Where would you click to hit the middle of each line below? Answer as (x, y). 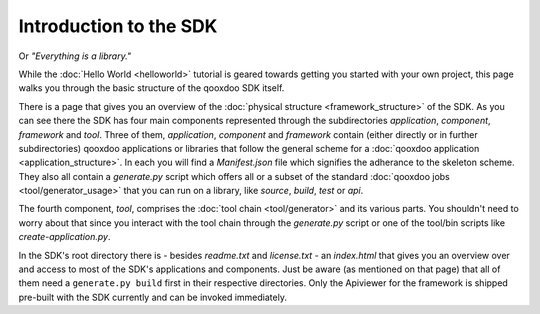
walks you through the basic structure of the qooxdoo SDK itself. (151, 88)
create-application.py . (64, 237)
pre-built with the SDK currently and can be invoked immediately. (152, 297)
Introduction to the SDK (118, 26)
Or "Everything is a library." (75, 56)
